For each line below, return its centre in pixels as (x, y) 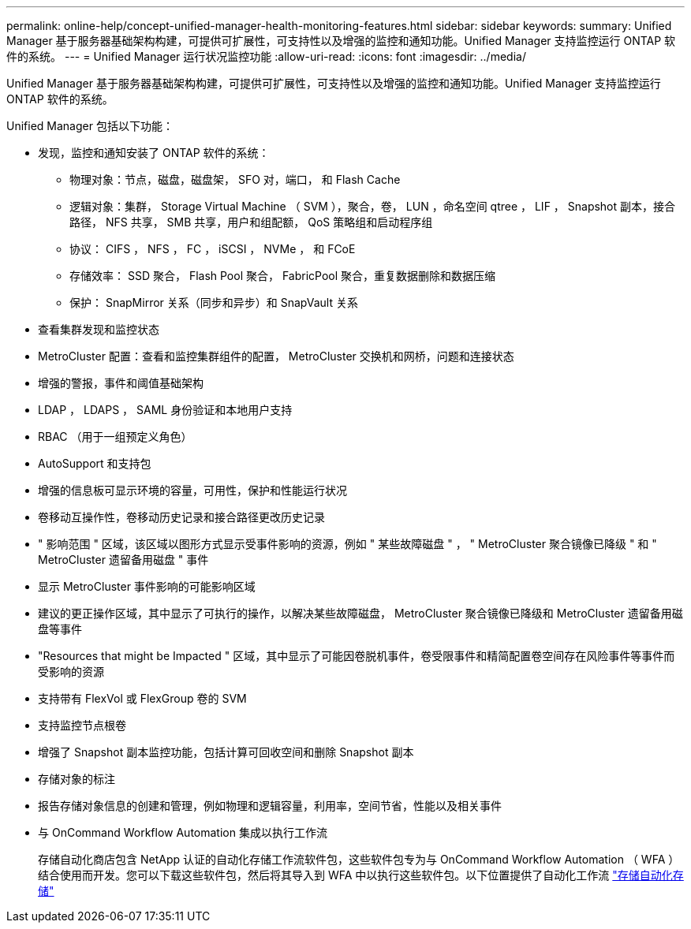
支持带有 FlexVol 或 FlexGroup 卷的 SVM (142, 698)
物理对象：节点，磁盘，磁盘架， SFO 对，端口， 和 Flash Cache (235, 179)
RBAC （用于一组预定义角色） (115, 437)
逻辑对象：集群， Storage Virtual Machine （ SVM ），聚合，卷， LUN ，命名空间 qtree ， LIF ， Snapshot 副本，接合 (373, 206)
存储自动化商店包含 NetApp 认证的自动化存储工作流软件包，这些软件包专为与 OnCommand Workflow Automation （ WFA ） (359, 859)
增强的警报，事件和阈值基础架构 (121, 383)
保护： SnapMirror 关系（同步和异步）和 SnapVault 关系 (214, 302)
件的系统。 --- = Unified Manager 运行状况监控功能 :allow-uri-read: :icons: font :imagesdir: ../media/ (266, 56)
